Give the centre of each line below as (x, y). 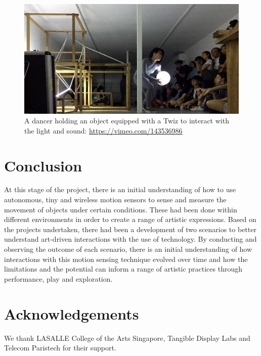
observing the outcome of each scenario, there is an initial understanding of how (128, 249)
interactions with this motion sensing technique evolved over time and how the (126, 259)
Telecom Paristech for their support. (60, 348)
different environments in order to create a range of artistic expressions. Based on (130, 219)
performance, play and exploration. (58, 278)
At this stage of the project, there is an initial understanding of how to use (120, 189)
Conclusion (43, 165)
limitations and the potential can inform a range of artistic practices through (123, 269)
